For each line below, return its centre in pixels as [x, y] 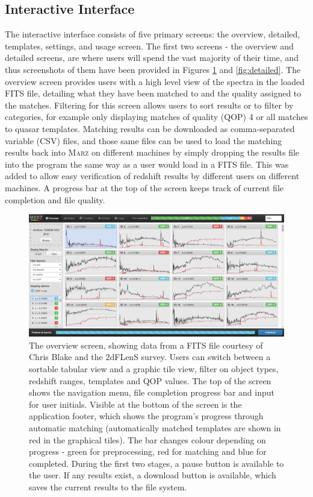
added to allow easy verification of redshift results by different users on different [152, 176]
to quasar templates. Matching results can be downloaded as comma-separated [150, 128]
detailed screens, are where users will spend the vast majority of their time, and [152, 58]
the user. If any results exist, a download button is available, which [153, 475]
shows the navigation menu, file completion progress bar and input [152, 392]
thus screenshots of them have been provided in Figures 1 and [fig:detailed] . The [153, 69]
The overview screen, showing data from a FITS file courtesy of [146, 345]
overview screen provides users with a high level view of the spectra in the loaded [155, 81]
